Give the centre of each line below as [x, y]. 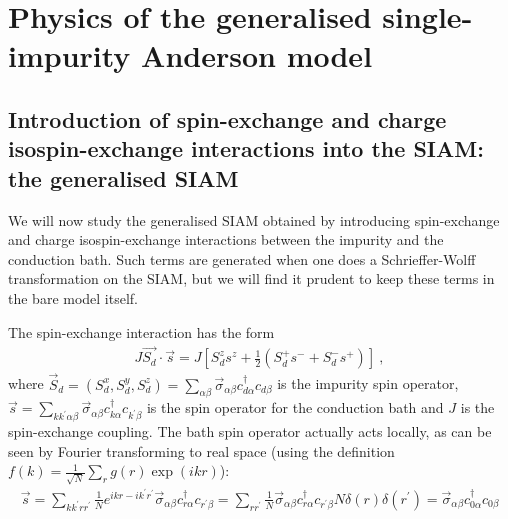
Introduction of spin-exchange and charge [227, 118]
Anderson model [257, 55]
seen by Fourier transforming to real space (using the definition [201, 450]
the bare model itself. [73, 297]
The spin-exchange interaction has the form [141, 331]
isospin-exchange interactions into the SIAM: [246, 148]
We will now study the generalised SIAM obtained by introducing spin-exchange [254, 219]
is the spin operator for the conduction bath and [295, 407]
